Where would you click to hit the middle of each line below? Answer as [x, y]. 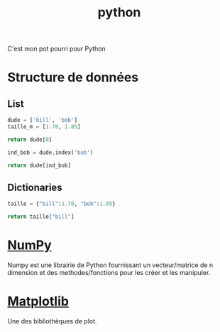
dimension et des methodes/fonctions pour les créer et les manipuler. [109, 273]
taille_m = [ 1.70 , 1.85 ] [44, 127]
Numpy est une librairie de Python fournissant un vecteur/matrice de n [110, 265]
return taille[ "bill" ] [41, 217]
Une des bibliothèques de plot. [52, 321]
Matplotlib [38, 302]
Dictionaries [35, 187]
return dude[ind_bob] [39, 165]
